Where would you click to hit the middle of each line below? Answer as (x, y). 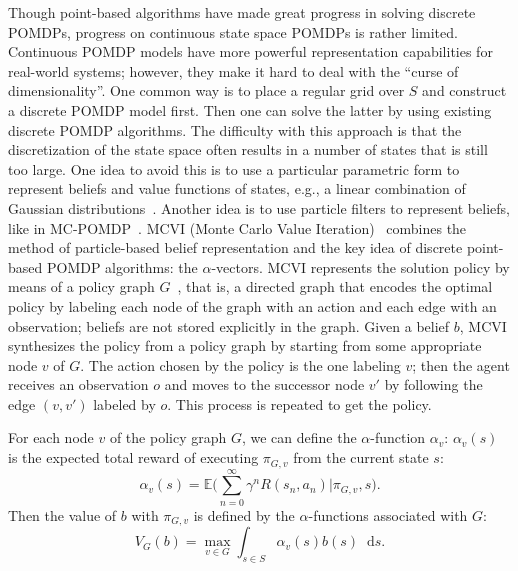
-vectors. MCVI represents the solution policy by (360, 266)
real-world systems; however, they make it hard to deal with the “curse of (233, 70)
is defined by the (244, 514)
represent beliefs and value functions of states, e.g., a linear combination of (237, 188)
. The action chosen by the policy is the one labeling (240, 364)
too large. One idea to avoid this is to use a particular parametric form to (234, 168)
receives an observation (78, 384)
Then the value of (62, 514)
